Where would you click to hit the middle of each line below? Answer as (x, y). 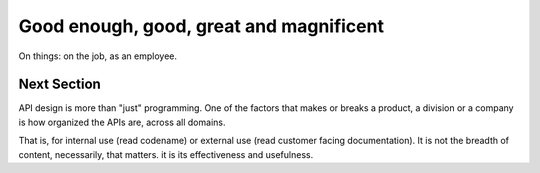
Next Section (60, 84)
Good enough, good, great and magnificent (201, 26)
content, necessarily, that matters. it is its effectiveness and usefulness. (166, 154)
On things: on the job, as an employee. (97, 56)
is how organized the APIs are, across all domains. (122, 122)
